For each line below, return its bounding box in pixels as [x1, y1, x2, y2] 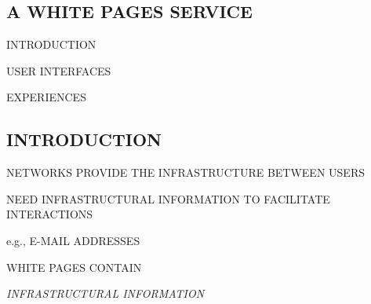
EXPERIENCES [6, 89, 86, 105]
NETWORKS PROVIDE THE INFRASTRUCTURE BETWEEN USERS [6, 164, 365, 181]
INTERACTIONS [6, 206, 93, 222]
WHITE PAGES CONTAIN [6, 258, 142, 275]
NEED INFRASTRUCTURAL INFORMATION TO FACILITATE [6, 190, 330, 207]
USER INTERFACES [6, 62, 111, 79]
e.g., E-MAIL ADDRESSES [6, 232, 140, 248]
